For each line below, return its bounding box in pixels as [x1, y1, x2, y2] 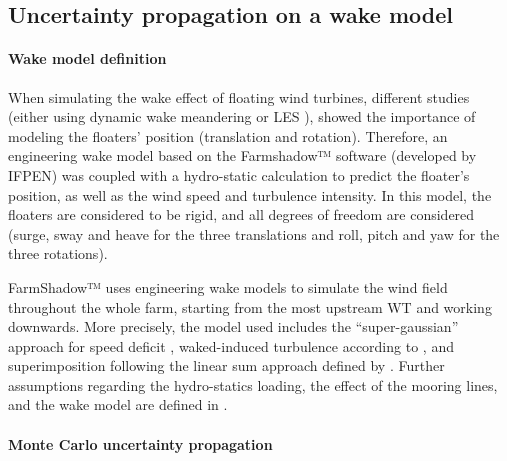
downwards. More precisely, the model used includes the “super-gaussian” [8, 316, 459, 337]
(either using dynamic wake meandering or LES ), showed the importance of [8, 106, 476, 127]
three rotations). [8, 243, 108, 264]
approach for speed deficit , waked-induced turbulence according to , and [8, 335, 454, 356]
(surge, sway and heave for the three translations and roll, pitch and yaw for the [8, 223, 500, 244]
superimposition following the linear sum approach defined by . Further [8, 355, 445, 376]
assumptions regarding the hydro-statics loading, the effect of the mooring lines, [8, 374, 498, 395]
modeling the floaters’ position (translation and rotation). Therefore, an [8, 125, 448, 146]
